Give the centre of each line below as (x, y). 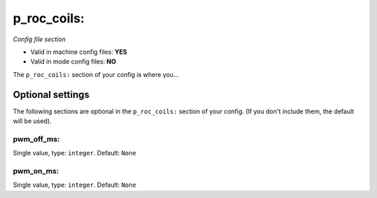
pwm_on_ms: (36, 171)
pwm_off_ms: (36, 139)
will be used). (32, 121)
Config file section (39, 39)
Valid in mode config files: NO (73, 62)
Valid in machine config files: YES (79, 52)
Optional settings (51, 94)
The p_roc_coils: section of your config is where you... (96, 74)
